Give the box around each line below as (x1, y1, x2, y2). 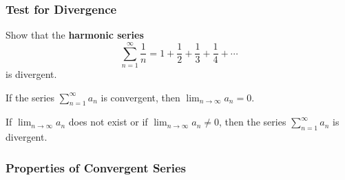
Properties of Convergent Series (6, 159, 186, 176)
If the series (6, 90, 54, 104)
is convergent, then (101, 90, 180, 104)
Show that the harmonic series (6, 28, 144, 42)
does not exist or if (68, 114, 148, 129)
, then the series (219, 114, 286, 129)
